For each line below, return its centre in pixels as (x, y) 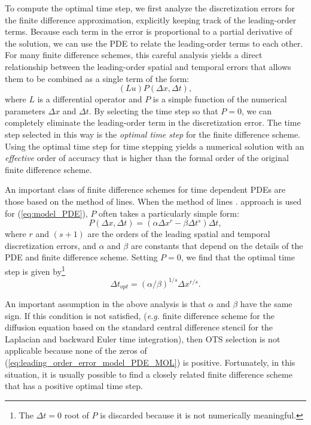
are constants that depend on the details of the (217, 245)
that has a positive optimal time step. (74, 386)
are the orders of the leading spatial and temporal (179, 234)
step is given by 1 (35, 270)
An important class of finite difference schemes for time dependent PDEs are (145, 189)
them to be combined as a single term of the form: (97, 78)
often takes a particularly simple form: (169, 213)
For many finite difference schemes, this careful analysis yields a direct (134, 55)
